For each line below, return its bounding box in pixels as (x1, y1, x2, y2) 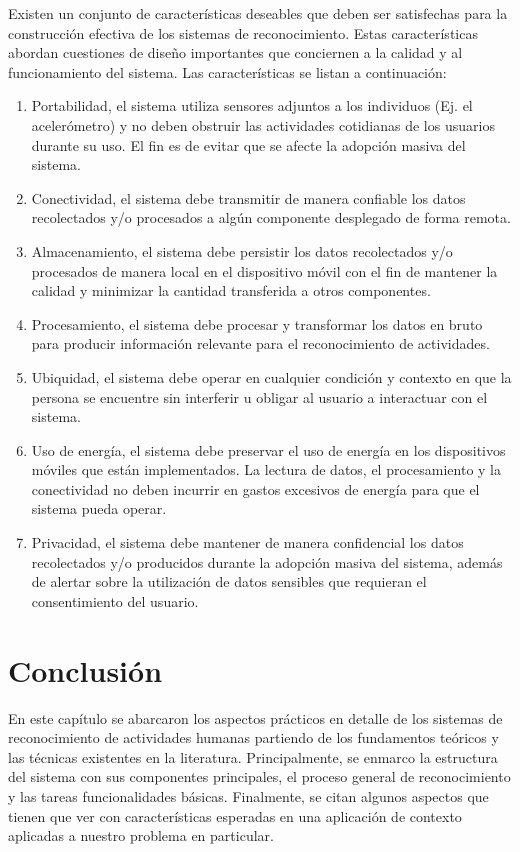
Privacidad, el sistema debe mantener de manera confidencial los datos (31, 532, 464, 553)
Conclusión (8, 649, 163, 690)
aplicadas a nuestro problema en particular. (8, 825, 274, 846)
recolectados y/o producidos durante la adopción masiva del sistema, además (31, 551, 503, 572)
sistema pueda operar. (31, 498, 167, 519)
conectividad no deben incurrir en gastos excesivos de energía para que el (31, 478, 480, 499)
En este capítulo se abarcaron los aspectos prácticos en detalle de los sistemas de (8, 707, 503, 728)
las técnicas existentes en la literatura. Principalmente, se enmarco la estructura (8, 746, 498, 767)
